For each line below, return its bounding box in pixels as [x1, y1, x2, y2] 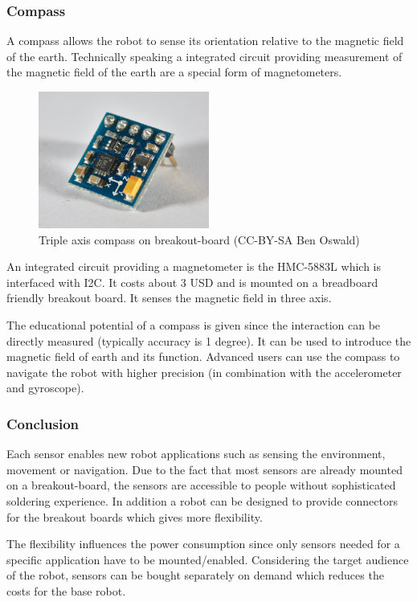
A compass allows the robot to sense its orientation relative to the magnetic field [6, 32, 404, 49]
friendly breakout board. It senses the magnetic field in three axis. [6, 289, 332, 306]
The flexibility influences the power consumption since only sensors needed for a [6, 535, 400, 552]
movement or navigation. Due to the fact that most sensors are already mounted [6, 461, 403, 477]
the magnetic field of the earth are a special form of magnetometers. [6, 63, 342, 80]
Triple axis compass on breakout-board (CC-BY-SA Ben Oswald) [39, 231, 360, 248]
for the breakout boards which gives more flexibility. [6, 508, 263, 525]
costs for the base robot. [6, 582, 126, 599]
